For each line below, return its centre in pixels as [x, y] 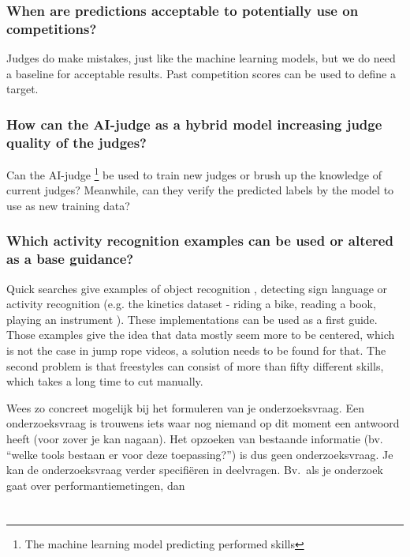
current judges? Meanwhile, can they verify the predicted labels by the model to [200, 190]
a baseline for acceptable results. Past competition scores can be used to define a [201, 73]
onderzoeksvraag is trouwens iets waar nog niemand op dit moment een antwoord [203, 423]
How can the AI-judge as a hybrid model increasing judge [194, 124]
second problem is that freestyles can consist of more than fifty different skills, [195, 365]
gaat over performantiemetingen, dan [96, 485]
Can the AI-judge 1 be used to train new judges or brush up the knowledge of [194, 173]
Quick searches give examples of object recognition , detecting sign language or [197, 288]
